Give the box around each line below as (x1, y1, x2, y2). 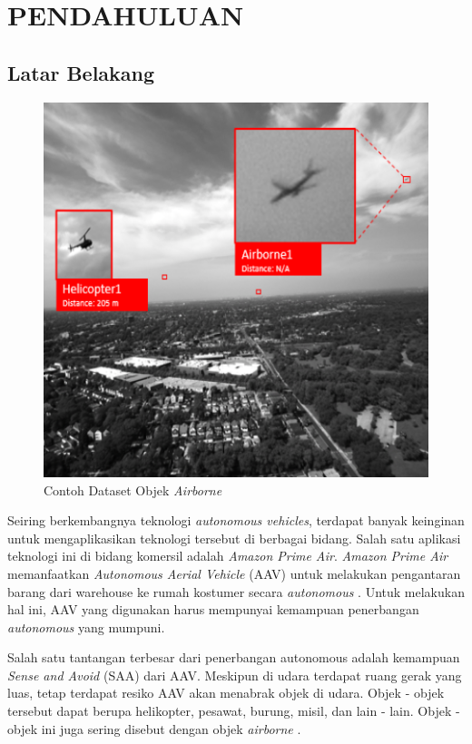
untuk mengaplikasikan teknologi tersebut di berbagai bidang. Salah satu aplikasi (7, 528, 461, 547)
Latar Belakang (7, 58, 155, 86)
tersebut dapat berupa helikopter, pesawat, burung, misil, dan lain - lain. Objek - (7, 701, 460, 720)
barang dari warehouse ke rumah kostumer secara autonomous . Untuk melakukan (7, 582, 465, 601)
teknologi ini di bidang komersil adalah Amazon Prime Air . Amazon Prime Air (7, 546, 448, 565)
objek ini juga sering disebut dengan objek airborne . (7, 719, 301, 738)
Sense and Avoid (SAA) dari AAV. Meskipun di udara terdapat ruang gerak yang (7, 665, 462, 684)
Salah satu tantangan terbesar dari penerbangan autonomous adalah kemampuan (7, 648, 460, 667)
